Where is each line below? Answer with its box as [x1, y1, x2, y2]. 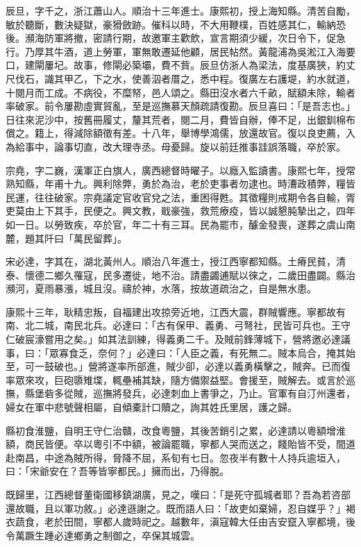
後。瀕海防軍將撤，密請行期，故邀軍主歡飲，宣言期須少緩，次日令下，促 [6, 31, 336, 45]
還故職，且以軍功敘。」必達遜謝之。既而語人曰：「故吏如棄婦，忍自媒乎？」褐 [6, 500, 355, 515]
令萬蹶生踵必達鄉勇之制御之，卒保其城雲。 [6, 528, 200, 542]
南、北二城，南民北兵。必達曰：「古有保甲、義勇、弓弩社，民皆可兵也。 [6, 318, 331, 333]
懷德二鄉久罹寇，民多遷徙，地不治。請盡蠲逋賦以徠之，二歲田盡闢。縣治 [24, 267, 355, 282]
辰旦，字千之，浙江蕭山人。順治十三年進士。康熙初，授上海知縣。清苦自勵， [6, 3, 355, 17]
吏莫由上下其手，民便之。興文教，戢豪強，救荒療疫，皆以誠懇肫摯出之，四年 [6, 203, 355, 218]
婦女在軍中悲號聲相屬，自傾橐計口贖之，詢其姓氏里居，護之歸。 [6, 400, 297, 414]
